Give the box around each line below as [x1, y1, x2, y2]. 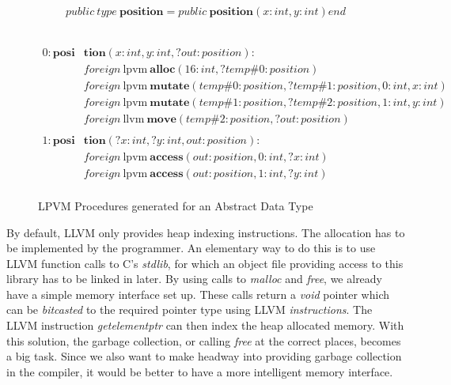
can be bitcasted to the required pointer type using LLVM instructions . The [6, 301, 373, 318]
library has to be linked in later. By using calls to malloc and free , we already [6, 270, 383, 287]
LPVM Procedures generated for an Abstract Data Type [38, 197, 313, 213]
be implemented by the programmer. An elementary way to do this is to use [6, 240, 376, 256]
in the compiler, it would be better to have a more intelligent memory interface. [6, 363, 393, 379]
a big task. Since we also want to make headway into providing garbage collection [6, 348, 402, 364]
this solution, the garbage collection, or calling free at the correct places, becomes [6, 332, 401, 349]
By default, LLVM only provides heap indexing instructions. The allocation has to [6, 224, 405, 240]
